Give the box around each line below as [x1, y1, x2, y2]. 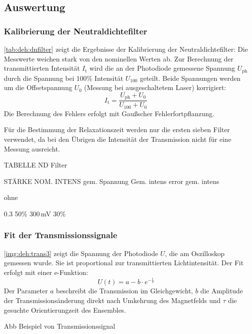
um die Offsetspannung [4, 82, 72, 92]
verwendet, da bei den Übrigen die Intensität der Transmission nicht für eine [4, 134, 232, 144]
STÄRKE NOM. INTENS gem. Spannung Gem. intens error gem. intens [4, 176, 220, 186]
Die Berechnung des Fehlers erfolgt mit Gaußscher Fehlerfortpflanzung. [4, 108, 215, 118]
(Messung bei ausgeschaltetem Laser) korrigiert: [84, 82, 226, 92]
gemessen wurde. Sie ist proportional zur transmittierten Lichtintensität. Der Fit [4, 258, 244, 268]
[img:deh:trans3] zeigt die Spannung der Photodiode [4, 248, 158, 258]
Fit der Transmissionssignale [4, 229, 117, 241]
